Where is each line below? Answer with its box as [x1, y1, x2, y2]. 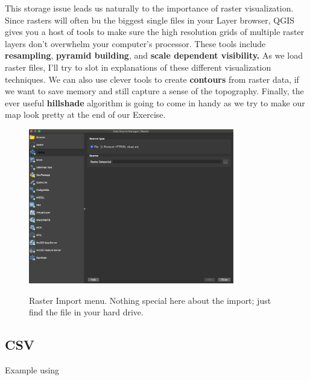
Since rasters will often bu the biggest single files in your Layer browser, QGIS [5, 13, 295, 26]
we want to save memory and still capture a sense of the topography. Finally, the [5, 85, 304, 97]
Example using [5, 363, 60, 376]
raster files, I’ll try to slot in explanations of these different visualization [5, 60, 271, 73]
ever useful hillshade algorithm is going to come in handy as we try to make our [5, 96, 305, 109]
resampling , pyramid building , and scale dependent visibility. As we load [5, 49, 303, 62]
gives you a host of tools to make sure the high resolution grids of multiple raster [5, 25, 305, 38]
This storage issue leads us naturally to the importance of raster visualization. [5, 2, 294, 14]
